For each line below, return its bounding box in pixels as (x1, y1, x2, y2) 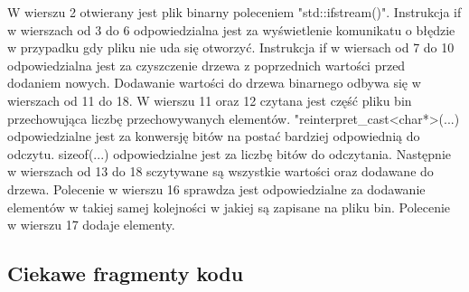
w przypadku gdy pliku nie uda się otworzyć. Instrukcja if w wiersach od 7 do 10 (7, 38, 455, 57)
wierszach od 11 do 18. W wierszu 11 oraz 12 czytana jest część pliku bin (7, 90, 412, 109)
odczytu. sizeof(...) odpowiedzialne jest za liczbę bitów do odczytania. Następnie (7, 144, 452, 163)
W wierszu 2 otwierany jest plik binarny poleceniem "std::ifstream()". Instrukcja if (7, 3, 462, 21)
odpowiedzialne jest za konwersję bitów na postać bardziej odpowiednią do (7, 127, 420, 146)
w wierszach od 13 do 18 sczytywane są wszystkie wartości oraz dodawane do (7, 162, 434, 181)
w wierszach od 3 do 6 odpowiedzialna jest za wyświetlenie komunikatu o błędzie (7, 20, 455, 39)
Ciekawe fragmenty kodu (7, 259, 244, 287)
